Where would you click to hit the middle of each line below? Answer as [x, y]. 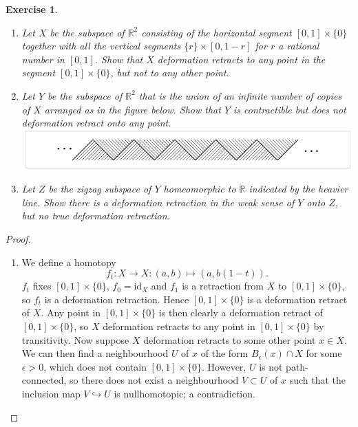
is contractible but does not [290, 109]
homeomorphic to [200, 189]
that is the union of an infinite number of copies [240, 95]
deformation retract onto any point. [96, 123]
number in [43, 59]
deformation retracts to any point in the [241, 59]
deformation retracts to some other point [230, 339]
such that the [318, 380]
